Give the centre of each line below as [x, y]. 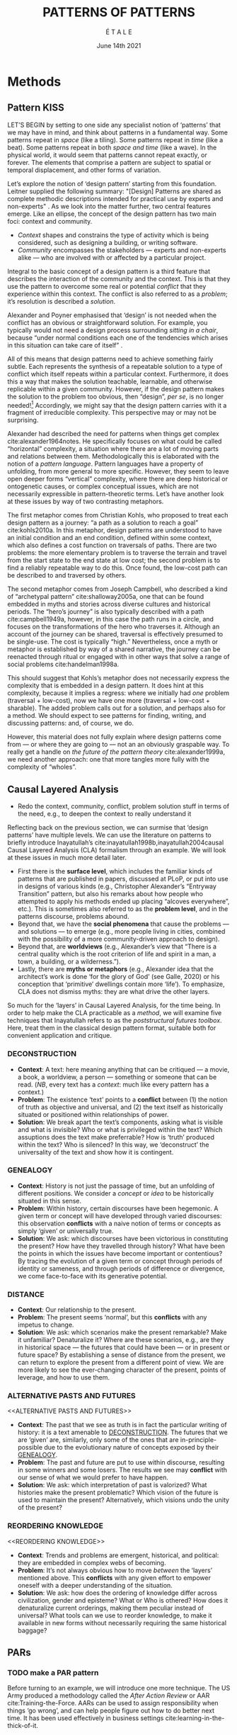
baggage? [32, 1630]
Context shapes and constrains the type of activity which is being [113, 235]
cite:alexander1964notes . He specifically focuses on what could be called [115, 441]
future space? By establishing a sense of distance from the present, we [121, 1355]
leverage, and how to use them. [64, 1378]
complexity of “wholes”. [42, 767]
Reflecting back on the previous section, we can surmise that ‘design [108, 828]
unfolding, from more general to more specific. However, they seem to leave [118, 471]
